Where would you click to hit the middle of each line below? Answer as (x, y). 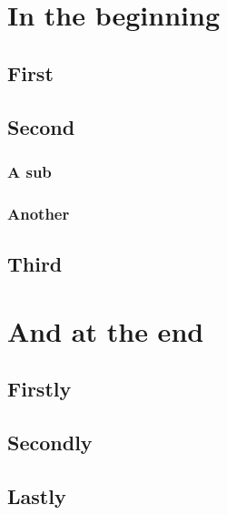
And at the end (106, 330)
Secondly (50, 442)
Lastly (37, 495)
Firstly (39, 389)
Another (39, 213)
